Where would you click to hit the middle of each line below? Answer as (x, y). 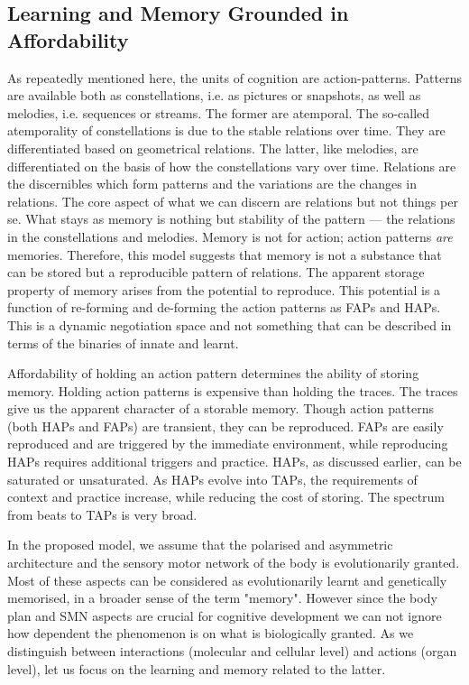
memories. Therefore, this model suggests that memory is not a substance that (225, 254)
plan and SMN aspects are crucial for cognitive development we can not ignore (225, 615)
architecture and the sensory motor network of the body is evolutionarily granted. (234, 563)
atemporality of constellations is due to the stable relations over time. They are (226, 130)
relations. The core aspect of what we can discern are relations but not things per (233, 201)
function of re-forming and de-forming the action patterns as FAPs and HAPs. (224, 307)
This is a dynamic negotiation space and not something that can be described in (230, 324)
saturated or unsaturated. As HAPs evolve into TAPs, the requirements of (212, 479)
